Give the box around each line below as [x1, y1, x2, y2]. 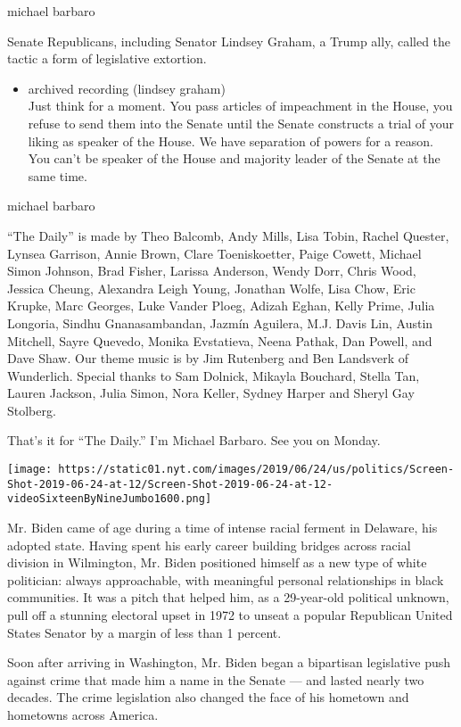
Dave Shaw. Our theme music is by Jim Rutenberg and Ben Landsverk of [7, 349, 409, 368]
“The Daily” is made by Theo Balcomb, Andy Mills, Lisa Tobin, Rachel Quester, [7, 226, 449, 244]
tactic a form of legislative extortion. [7, 49, 207, 68]
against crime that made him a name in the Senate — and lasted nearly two [7, 670, 424, 689]
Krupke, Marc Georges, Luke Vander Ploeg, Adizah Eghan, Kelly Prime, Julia [7, 296, 435, 315]
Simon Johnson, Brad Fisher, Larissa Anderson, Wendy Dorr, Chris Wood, [7, 261, 416, 280]
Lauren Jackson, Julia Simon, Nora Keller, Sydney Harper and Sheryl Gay [7, 384, 415, 402]
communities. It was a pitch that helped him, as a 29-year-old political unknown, [7, 588, 449, 607]
